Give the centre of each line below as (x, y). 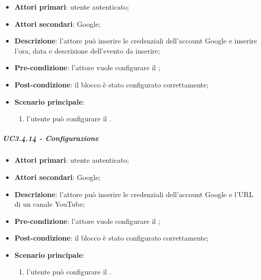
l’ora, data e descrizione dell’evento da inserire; (87, 50)
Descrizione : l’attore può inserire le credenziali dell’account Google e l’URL (134, 194)
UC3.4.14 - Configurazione (51, 138)
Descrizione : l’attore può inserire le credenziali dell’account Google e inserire (136, 41)
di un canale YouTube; (50, 204)
